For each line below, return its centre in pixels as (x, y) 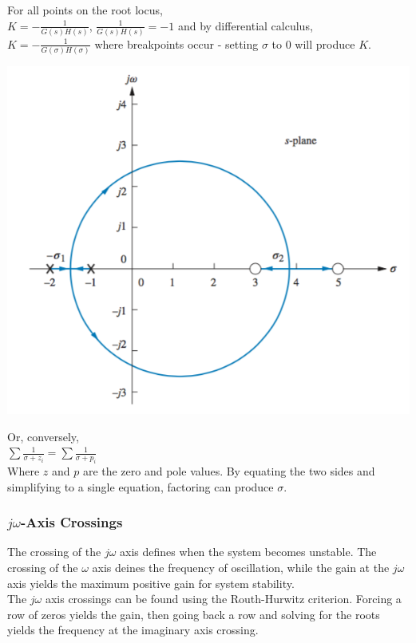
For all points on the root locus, (85, 10)
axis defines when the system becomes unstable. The (248, 552)
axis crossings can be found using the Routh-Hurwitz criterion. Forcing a (223, 599)
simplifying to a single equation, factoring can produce (141, 486)
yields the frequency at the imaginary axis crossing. (133, 630)
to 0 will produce (313, 43)
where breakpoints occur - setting (176, 43)
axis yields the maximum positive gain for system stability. (151, 583)
